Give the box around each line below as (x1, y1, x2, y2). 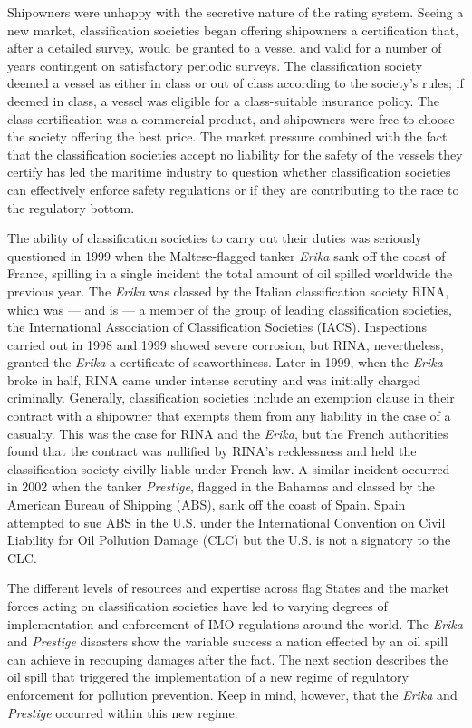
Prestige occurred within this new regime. (7, 703, 238, 722)
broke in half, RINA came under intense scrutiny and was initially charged (7, 370, 421, 389)
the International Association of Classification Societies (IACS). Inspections (7, 317, 427, 336)
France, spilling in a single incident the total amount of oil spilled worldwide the (7, 264, 453, 283)
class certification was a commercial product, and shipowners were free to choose (7, 109, 455, 128)
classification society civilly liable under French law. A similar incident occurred (7, 459, 450, 478)
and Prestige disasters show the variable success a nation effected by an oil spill (7, 632, 448, 651)
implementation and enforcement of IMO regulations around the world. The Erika (7, 614, 463, 633)
